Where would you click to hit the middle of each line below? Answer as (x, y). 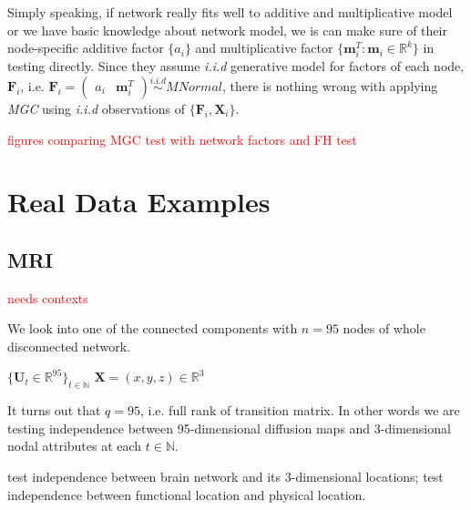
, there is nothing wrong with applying (330, 85)
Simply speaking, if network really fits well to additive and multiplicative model (230, 12)
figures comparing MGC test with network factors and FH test (182, 139)
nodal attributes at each (75, 446)
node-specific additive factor (86, 48)
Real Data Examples (139, 202)
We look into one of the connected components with (153, 328)
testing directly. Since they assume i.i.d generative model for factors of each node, (236, 66)
